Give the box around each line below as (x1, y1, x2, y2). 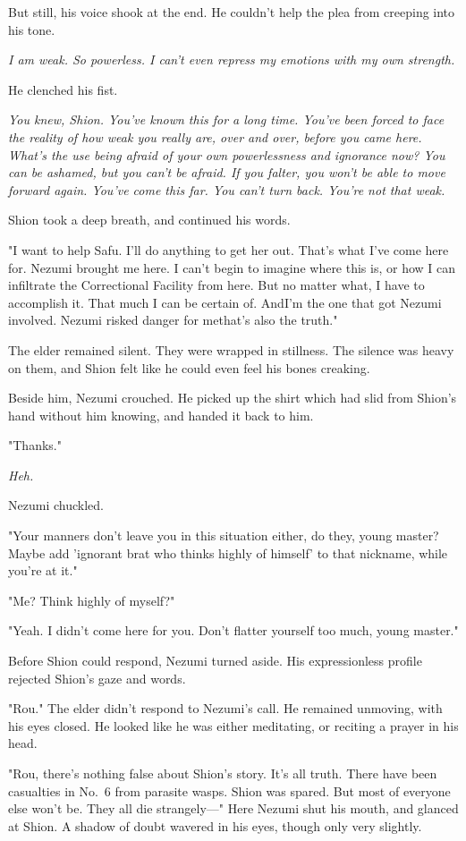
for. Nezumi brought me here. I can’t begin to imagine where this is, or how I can (8, 258, 456, 276)
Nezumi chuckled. (8, 496, 104, 514)
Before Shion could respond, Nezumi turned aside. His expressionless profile (8, 651, 422, 670)
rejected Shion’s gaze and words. (8, 668, 186, 687)
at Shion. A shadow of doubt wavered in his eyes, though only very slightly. (8, 816, 422, 835)
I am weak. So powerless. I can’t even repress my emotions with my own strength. (8, 50, 455, 69)
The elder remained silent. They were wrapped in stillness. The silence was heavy (8, 340, 454, 359)
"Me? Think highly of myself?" (8, 590, 175, 609)
